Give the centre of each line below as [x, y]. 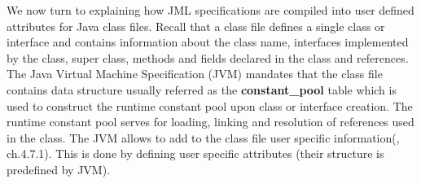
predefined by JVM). [59, 169]
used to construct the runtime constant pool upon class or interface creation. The [210, 105]
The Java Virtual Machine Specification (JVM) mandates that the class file [195, 74]
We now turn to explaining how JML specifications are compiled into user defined [210, 10]
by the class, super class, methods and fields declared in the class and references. [208, 57]
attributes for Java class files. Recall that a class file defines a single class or [196, 26]
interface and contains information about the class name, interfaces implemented [208, 42]
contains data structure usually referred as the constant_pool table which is [202, 89]
